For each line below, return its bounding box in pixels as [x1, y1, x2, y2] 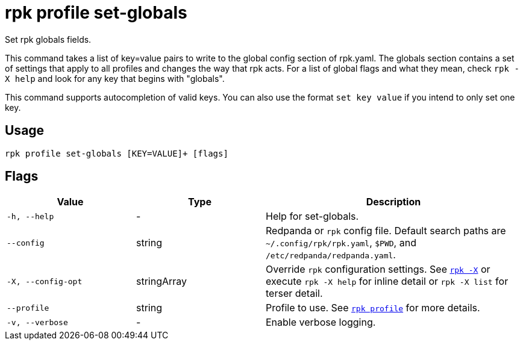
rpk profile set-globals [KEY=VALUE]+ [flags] [5, 148, 228, 158]
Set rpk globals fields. [5, 34, 92, 45]
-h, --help [7, 211, 54, 221]
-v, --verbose [7, 317, 68, 327]
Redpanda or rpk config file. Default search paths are [266, 225, 506, 237]
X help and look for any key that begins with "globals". [5, 73, 225, 84]
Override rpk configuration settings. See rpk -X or [266, 263, 490, 276]
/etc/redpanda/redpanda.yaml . [266, 249, 396, 261]
